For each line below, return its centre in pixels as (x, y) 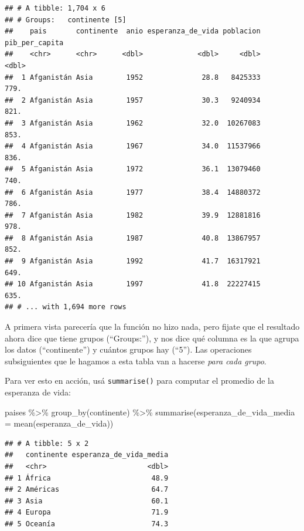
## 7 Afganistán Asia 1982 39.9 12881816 (133, 215)
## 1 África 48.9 (87, 478)
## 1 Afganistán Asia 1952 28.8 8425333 (133, 77)
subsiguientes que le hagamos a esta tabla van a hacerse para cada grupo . (136, 361)
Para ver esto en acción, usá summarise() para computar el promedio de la (139, 381)
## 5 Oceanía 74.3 (87, 524)
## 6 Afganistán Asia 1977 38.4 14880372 (133, 192)
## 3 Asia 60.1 (87, 501)
